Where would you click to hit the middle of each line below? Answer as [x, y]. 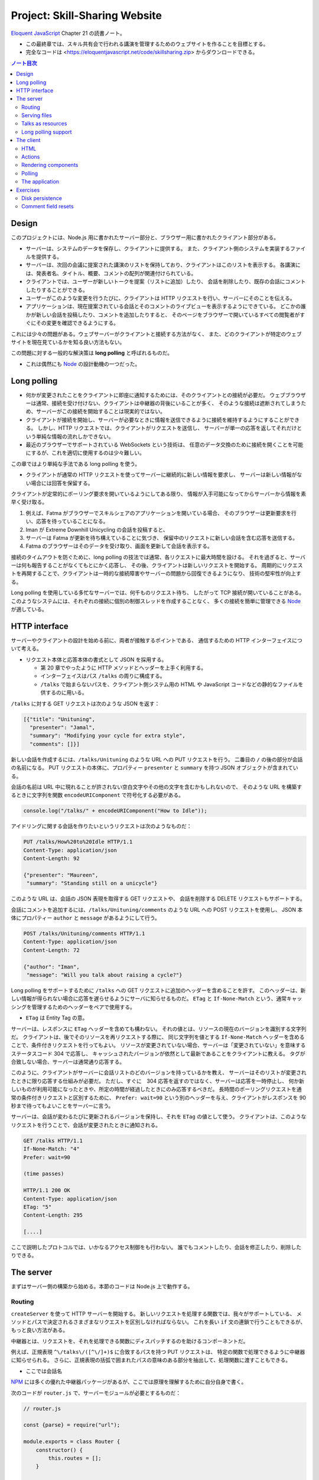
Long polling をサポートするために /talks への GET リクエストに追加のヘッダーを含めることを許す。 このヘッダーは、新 [158, 990]
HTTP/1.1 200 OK [47, 1191]
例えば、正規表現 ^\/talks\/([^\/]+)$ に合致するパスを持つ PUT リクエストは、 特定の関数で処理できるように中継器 [158, 1352]
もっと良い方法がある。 [39, 1330]
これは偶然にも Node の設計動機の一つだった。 [83, 363]
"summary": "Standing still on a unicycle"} [92, 883]
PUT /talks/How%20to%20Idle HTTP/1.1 [78, 842]
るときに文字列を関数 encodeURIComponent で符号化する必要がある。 [97, 795]
